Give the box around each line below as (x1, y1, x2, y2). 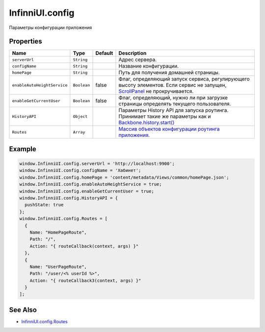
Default (95, 50, 113, 56)
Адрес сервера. (118, 56, 157, 63)
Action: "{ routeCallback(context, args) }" (29, 243, 139, 249)
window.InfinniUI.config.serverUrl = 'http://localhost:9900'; (19, 161, 175, 166)
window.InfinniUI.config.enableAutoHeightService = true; (19, 182, 162, 187)
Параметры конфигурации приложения (9, 25, 92, 30)
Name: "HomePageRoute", (29, 229, 87, 235)
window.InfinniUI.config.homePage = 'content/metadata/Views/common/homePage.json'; (19, 174, 229, 180)
